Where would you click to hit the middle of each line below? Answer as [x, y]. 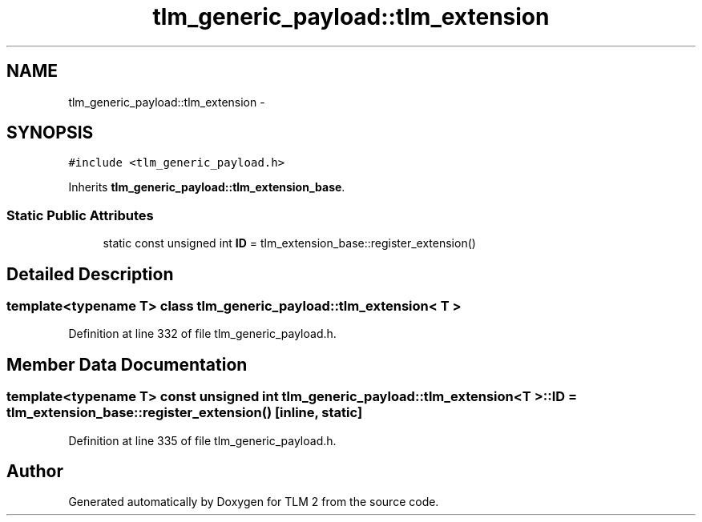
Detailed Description [90, 274]
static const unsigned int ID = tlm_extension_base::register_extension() [289, 243]
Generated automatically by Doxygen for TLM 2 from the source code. [254, 502]
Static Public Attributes [80, 215]
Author [35, 472]
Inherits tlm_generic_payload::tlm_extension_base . [207, 187]
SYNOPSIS [50, 133]
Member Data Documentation [127, 364]
